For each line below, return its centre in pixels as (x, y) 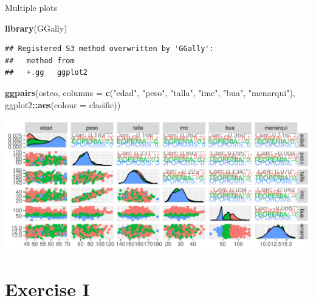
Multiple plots (31, 7)
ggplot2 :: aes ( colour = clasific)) (63, 104)
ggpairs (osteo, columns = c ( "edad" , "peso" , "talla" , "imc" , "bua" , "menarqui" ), (150, 92)
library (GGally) (36, 28)
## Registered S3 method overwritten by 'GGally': (109, 49)
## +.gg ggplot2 (46, 73)
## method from (40, 61)
